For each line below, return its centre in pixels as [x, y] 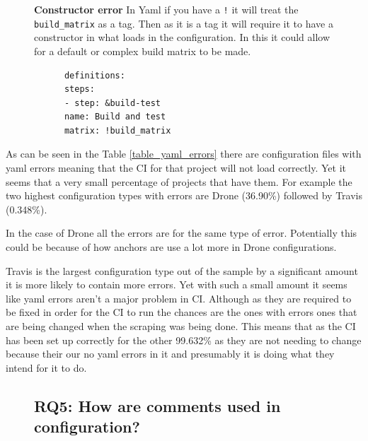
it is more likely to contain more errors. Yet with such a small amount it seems [177, 284]
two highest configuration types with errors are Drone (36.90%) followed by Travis [184, 195]
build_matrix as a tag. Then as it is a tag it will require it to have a [184, 23]
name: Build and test [115, 117]
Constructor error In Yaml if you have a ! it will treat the [166, 9]
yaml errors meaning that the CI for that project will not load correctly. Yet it [176, 168]
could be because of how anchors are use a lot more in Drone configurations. [171, 247]
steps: [79, 89]
